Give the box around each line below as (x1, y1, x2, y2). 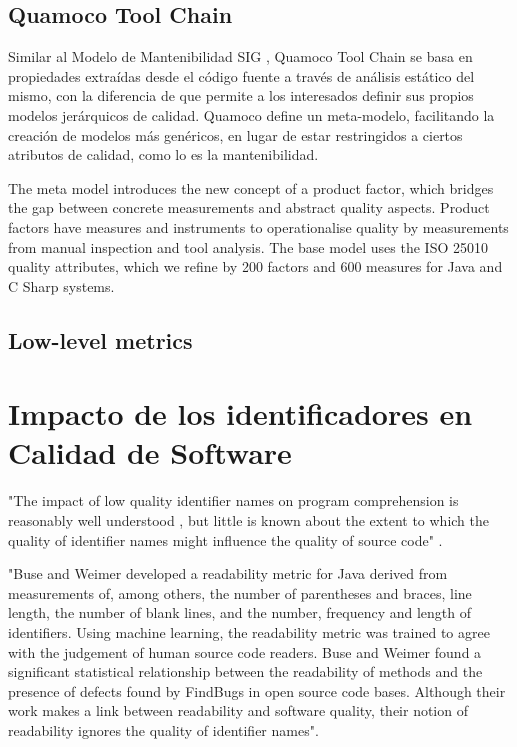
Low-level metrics (8, 324, 193, 355)
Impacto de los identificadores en (8, 393, 473, 434)
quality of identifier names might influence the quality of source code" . (8, 529, 443, 550)
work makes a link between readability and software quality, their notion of (8, 700, 468, 721)
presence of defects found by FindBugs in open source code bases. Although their (8, 680, 506, 701)
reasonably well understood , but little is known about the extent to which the (8, 510, 489, 531)
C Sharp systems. (8, 275, 115, 296)
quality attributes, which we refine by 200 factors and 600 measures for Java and (8, 256, 503, 277)
